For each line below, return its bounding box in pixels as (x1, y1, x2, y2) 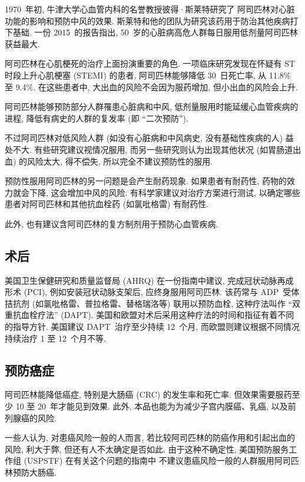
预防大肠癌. (12, 466, 57, 478)
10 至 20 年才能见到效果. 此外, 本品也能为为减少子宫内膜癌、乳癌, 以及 (15, 400, 288, 412)
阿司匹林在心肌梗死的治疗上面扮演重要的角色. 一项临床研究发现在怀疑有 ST (5, 57, 296, 70)
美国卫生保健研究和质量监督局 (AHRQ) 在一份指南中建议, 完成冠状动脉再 (5, 274, 286, 286)
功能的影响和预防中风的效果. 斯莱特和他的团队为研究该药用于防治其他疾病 (5, 14, 290, 27)
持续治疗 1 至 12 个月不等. (5, 332, 106, 344)
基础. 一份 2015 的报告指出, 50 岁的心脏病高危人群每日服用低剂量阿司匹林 (12, 26, 298, 38)
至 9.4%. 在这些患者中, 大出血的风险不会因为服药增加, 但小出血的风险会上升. (5, 80, 298, 93)
